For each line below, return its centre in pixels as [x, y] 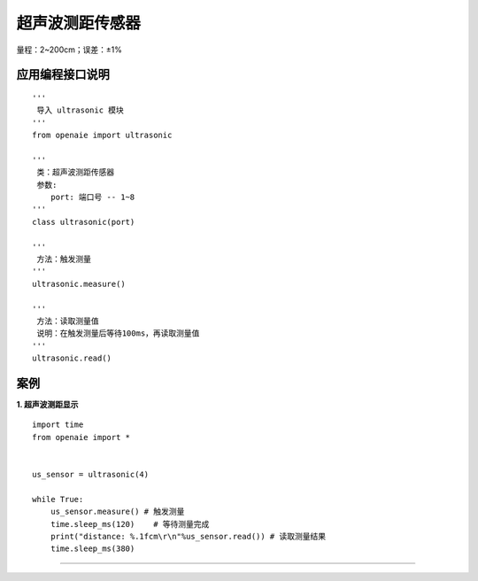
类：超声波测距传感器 [76, 172]
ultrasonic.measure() [79, 284]
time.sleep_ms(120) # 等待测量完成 [130, 524]
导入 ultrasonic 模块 [80, 110]
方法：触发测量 [64, 260]
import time [58, 425]
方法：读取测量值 [68, 321]
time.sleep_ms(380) [93, 549]
